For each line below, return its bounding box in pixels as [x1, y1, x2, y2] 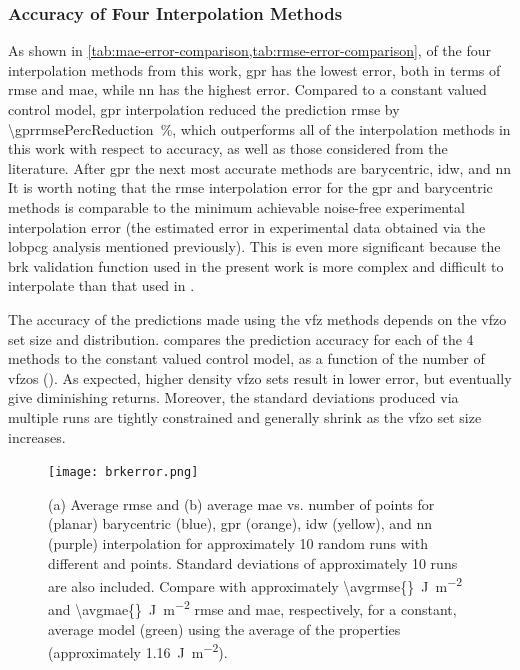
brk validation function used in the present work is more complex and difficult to [8, 255, 504, 276]
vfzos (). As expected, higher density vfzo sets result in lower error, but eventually [8, 367, 512, 388]
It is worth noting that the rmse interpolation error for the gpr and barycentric [8, 177, 493, 198]
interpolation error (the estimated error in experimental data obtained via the [8, 216, 486, 237]
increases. [8, 426, 66, 447]
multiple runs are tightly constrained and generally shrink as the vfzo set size [8, 406, 482, 427]
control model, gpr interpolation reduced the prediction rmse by [8, 99, 400, 119]
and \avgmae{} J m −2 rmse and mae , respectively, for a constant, [48, 596, 457, 620]
